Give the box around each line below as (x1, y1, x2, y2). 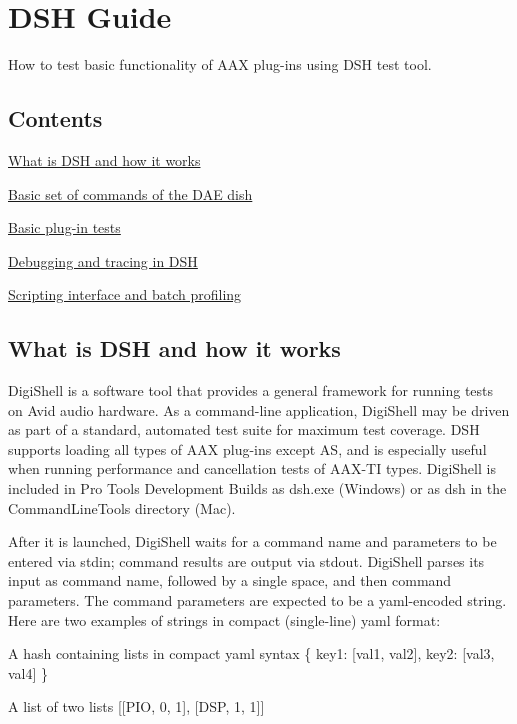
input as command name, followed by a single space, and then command (8, 570, 452, 591)
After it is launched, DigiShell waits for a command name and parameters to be (8, 531, 497, 552)
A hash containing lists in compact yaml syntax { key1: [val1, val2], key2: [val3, (8, 643, 495, 664)
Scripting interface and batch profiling (8, 284, 242, 305)
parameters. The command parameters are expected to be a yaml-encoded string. (8, 590, 507, 611)
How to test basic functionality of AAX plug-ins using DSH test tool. (8, 54, 432, 75)
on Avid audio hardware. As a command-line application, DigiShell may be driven (8, 399, 510, 420)
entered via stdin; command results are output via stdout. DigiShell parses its (8, 550, 485, 571)
